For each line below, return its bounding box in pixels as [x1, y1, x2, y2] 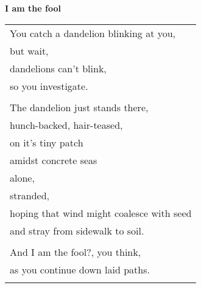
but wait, [10, 43, 49, 58]
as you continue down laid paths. [10, 262, 150, 276]
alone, [10, 170, 35, 185]
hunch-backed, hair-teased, [10, 117, 123, 132]
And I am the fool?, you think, [10, 244, 141, 259]
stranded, [10, 188, 50, 202]
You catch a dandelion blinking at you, [10, 26, 176, 40]
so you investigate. [10, 78, 88, 93]
